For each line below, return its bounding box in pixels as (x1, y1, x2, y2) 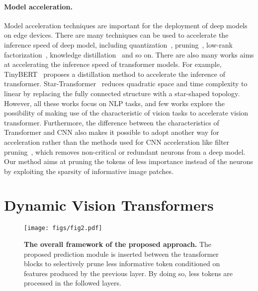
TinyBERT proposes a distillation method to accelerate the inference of (4, 68, 226, 79)
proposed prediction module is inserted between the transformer (24, 248, 219, 259)
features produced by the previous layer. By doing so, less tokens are (24, 268, 233, 278)
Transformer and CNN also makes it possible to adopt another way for (4, 127, 219, 137)
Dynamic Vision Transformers (4, 195, 214, 215)
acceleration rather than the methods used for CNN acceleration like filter (4, 136, 230, 147)
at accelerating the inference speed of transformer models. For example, (4, 59, 222, 69)
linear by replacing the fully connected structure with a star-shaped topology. (4, 88, 240, 98)
